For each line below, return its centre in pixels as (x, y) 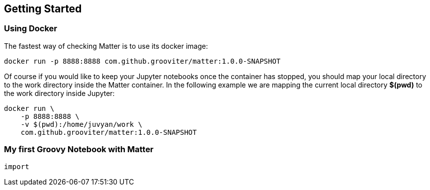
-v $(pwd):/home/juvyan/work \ (82, 124)
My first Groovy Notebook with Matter (79, 149)
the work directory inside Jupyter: (59, 93)
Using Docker (31, 29)
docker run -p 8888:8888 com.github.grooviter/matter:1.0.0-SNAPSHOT (142, 61)
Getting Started (43, 9)
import (17, 166)
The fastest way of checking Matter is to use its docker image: (106, 46)
